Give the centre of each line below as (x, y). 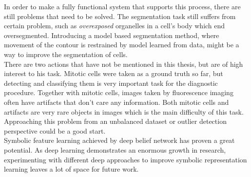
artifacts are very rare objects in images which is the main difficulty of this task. (124, 111)
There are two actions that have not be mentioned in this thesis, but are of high (124, 64)
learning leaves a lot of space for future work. (71, 169)
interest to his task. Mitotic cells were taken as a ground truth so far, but (114, 73)
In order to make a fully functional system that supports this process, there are (122, 6)
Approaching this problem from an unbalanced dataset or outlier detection (115, 121)
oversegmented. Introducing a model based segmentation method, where (112, 35)
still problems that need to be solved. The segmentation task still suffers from (120, 16)
